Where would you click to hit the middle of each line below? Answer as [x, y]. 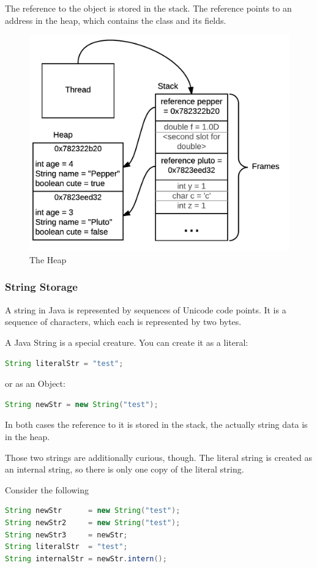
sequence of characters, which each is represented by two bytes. [123, 322]
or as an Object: [35, 383]
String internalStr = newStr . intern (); [86, 559]
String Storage [41, 287]
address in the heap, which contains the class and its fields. [116, 20]
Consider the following [47, 489]
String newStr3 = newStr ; [66, 535]
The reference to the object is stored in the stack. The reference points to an [148, 8]
